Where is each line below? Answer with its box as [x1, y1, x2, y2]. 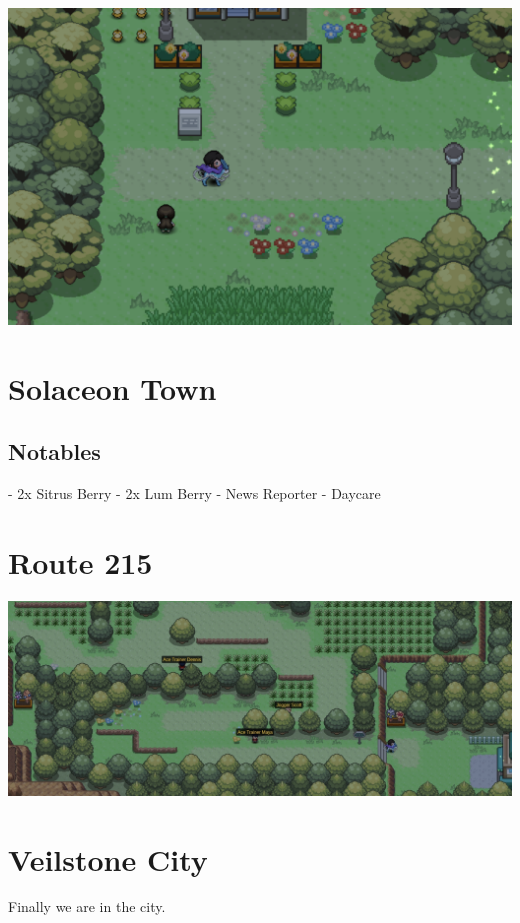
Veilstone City [8, 838, 208, 879]
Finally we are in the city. [8, 896, 166, 917]
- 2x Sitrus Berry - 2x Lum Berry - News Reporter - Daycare [8, 483, 381, 504]
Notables [8, 436, 101, 467]
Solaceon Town [8, 367, 217, 408]
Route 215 [8, 541, 153, 582]
